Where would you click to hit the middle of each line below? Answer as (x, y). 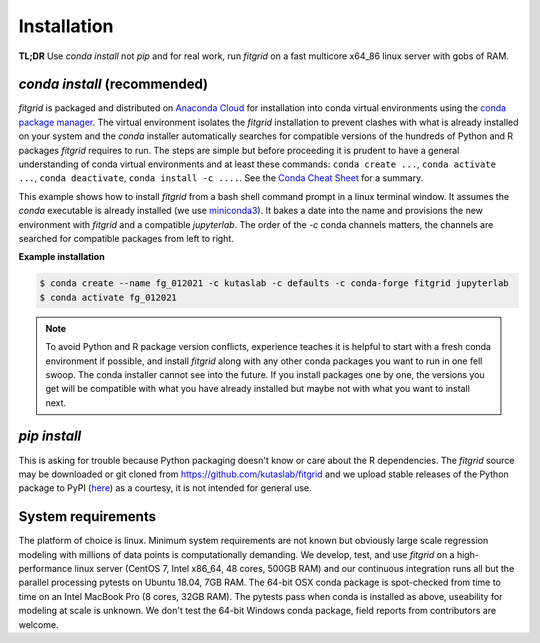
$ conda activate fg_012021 (108, 297)
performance (45, 569)
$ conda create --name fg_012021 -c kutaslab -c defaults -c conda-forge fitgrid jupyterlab (274, 283)
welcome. (38, 624)
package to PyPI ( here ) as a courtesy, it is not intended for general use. (165, 488)
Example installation (61, 257)
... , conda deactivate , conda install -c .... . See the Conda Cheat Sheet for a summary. (221, 178)
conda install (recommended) (113, 84)
